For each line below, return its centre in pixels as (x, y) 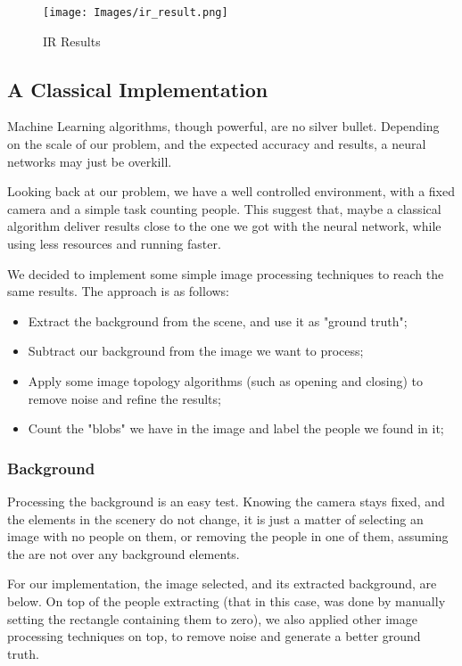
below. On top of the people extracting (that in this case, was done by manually (227, 600)
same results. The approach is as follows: (119, 291)
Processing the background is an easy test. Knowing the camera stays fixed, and (226, 501)
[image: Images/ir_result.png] (136, 12)
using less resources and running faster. (114, 244)
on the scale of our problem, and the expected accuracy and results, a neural (217, 144)
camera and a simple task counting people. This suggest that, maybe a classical (224, 208)
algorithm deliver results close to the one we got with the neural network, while (224, 226)
